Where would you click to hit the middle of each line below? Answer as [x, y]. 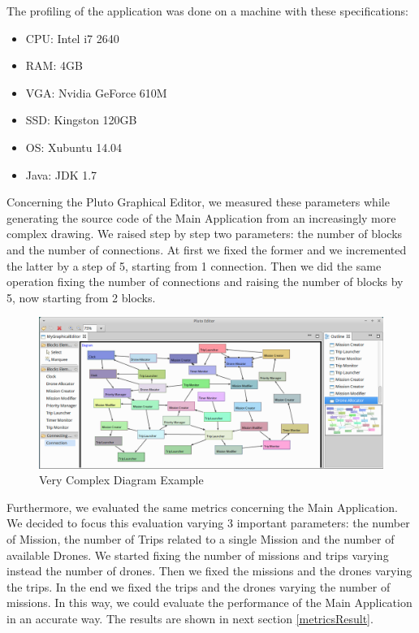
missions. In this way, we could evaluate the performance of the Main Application [209, 603]
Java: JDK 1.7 [61, 174]
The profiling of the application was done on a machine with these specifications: [208, 11]
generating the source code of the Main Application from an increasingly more [201, 217]
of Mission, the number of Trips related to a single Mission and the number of [201, 539]
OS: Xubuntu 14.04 [74, 147]
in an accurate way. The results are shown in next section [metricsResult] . [190, 618]
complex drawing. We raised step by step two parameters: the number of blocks [205, 234]
